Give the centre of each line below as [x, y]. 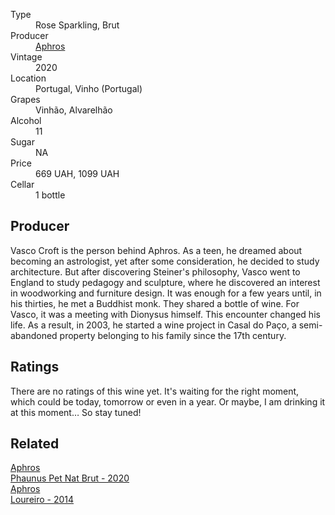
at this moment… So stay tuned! [76, 412]
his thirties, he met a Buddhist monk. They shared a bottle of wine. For [155, 303]
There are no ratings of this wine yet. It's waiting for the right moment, [155, 391]
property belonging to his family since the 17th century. [173, 335]
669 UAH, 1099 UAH [77, 173]
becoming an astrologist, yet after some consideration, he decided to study [165, 261]
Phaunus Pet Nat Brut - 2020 [70, 478]
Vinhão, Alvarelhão [74, 110]
